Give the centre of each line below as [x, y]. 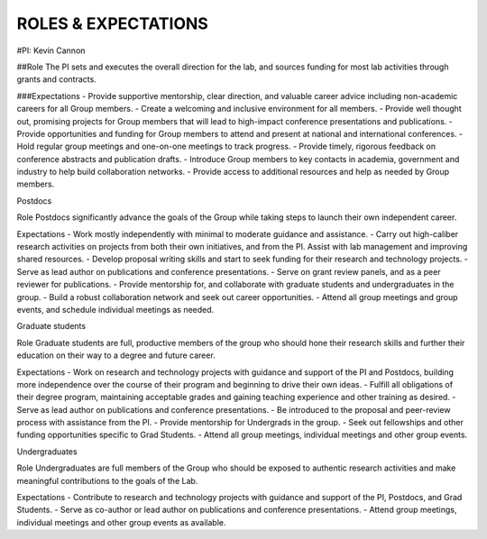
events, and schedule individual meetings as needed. [115, 309]
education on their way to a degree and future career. [116, 355]
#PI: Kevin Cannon [51, 50]
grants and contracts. [56, 79]
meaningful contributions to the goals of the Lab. [107, 480]
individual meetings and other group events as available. [121, 522]
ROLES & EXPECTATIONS [113, 23]
